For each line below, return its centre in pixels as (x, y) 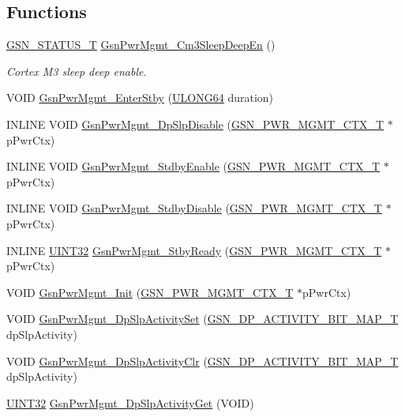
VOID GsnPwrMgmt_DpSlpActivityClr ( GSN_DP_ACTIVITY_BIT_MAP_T (202, 361)
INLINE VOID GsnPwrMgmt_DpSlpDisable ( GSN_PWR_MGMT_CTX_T (195, 124)
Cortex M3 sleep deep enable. (77, 71)
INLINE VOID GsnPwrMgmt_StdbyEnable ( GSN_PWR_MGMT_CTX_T (193, 166)
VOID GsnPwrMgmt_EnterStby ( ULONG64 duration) (140, 98)
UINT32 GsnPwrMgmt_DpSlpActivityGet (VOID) (130, 402)
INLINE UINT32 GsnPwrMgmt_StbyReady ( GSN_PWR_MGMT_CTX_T (194, 250)
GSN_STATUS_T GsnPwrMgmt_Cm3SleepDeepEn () (141, 45)
